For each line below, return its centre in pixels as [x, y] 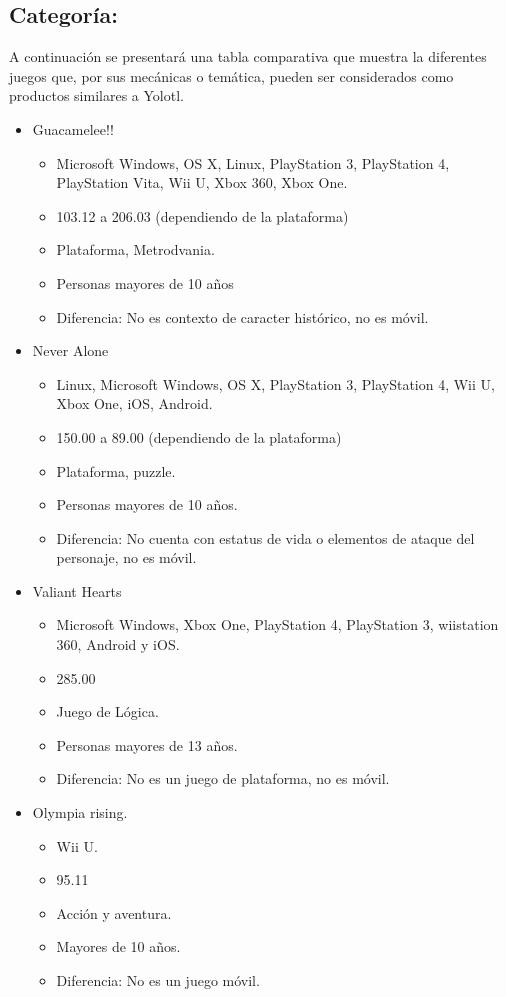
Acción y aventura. [114, 912]
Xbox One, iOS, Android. [134, 403]
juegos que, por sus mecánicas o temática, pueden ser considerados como [231, 75]
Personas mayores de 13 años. [147, 744]
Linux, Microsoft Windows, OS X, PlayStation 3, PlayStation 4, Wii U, [275, 383]
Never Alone [70, 350]
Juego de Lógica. [107, 711]
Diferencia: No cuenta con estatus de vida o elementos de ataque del [265, 537]
